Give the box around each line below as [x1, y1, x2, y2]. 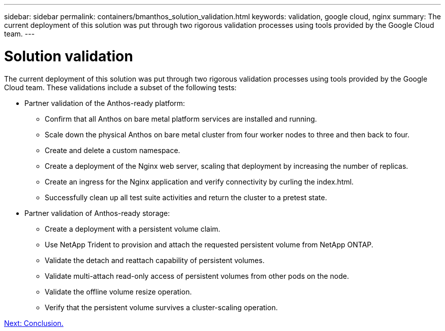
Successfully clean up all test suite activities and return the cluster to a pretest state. [45, 193, 327, 202]
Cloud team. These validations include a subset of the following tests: [4, 83, 237, 92]
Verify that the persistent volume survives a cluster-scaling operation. [45, 303, 278, 312]
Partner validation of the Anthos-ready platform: [24, 98, 185, 107]
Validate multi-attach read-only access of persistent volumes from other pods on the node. [45, 271, 349, 280]
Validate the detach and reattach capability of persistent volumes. [45, 255, 265, 265]
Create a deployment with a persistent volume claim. [45, 224, 220, 233]
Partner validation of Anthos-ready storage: [24, 208, 170, 217]
